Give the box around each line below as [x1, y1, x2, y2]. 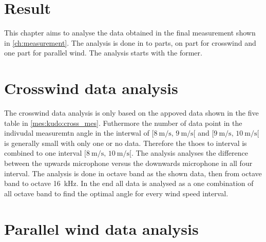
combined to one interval [4, 147, 82, 158]
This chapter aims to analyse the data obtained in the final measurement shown [4, 27, 256, 38]
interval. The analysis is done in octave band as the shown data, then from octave [4, 167, 262, 178]
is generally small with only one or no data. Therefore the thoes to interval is [4, 137, 247, 148]
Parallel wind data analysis [4, 218, 199, 239]
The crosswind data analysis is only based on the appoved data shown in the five [4, 107, 259, 118]
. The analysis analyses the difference [131, 147, 248, 158]
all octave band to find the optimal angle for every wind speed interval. [4, 188, 229, 198]
